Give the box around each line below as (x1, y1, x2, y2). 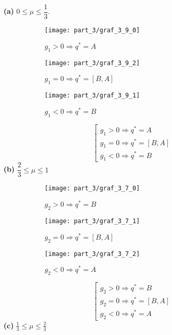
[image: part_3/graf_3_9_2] (45, 59, 140, 67)
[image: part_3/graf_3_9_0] (45, 27, 140, 34)
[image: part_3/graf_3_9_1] (45, 92, 140, 100)
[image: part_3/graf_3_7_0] (45, 185, 140, 192)
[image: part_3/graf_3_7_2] (45, 250, 140, 258)
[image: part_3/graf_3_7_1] (45, 217, 140, 225)
